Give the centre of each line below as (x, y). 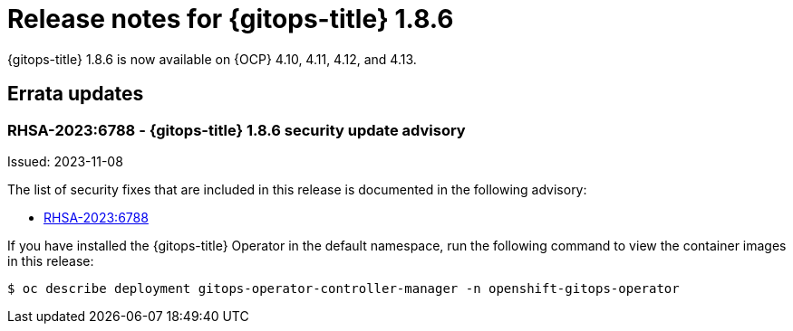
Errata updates (76, 94)
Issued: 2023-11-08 (65, 161)
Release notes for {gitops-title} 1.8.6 (231, 19)
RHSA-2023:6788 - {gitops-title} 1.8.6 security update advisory (237, 130)
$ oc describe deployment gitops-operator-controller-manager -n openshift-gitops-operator (343, 288)
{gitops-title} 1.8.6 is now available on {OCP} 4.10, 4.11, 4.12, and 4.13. (212, 59)
